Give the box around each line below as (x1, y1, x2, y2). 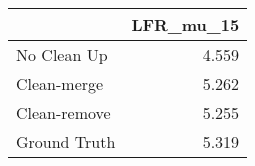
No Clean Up (16, 43, 108, 66)
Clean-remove (16, 101, 111, 124)
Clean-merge (16, 72, 104, 95)
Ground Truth (16, 130, 116, 153)
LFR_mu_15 (131, 13, 240, 36)
